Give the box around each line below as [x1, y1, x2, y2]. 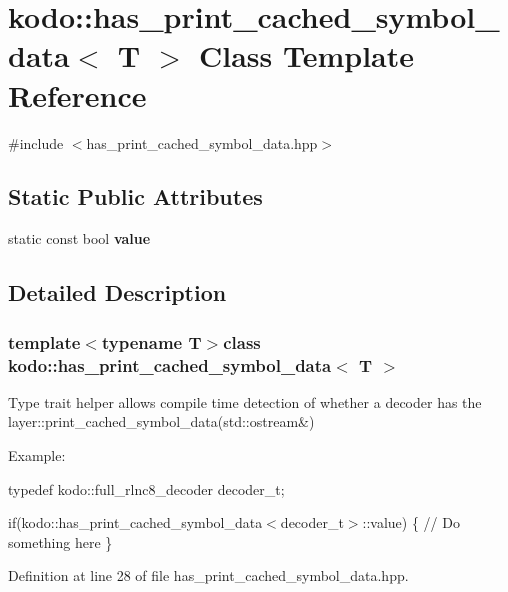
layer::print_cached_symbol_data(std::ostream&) [8, 411, 315, 432]
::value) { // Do [362, 512, 460, 533]
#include [8, 132, 64, 153]
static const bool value [8, 228, 151, 249]
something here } [8, 531, 113, 552]
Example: [8, 445, 66, 465]
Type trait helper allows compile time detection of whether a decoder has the [8, 391, 482, 412]
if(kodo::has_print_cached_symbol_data [8, 512, 263, 533]
